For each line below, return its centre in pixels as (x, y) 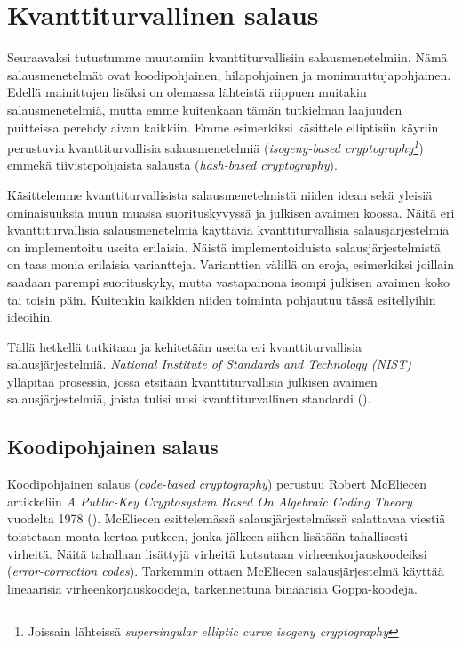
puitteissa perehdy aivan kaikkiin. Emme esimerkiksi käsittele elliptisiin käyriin (223, 127)
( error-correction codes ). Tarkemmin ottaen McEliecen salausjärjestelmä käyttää (226, 571)
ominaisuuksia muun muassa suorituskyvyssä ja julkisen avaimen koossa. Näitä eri (231, 212)
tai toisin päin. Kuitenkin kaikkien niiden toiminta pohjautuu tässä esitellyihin (222, 299)
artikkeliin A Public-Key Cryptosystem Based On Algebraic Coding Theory (210, 501)
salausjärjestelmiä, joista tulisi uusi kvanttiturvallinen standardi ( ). (189, 399)
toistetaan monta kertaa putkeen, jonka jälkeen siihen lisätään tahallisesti (207, 536)
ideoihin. (31, 317)
